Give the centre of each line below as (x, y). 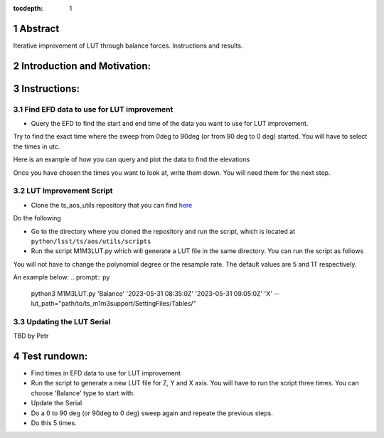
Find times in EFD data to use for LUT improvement (106, 373)
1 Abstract (36, 28)
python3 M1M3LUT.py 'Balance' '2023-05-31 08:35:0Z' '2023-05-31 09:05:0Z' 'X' (152, 293)
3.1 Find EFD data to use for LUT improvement (93, 109)
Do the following (37, 218)
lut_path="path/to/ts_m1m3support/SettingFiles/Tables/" (114, 303)
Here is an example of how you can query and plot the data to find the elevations (132, 159)
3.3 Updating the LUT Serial (62, 321)
